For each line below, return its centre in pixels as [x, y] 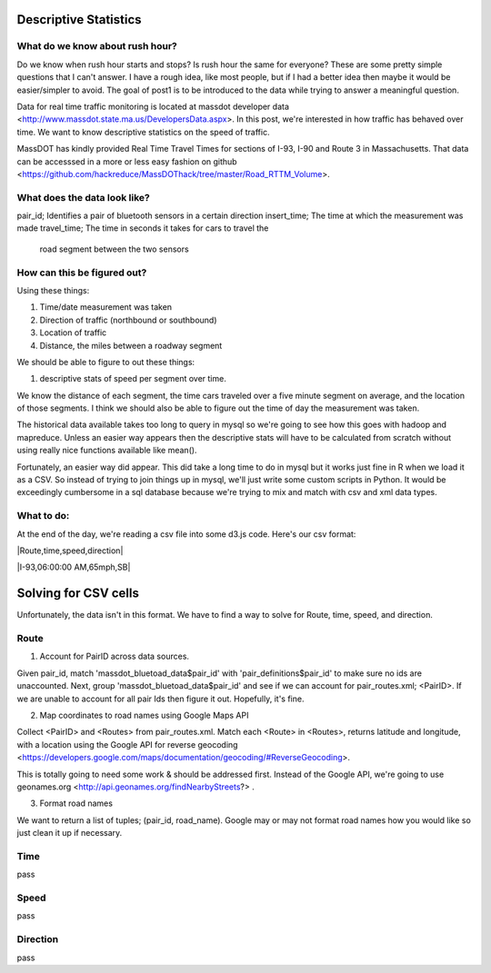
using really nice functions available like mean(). [107, 451]
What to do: [43, 516]
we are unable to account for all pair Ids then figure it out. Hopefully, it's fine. [160, 699]
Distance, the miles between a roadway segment [131, 345]
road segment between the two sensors [115, 249]
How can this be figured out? [82, 273]
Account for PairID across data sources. [115, 656]
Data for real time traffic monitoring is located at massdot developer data [153, 106]
